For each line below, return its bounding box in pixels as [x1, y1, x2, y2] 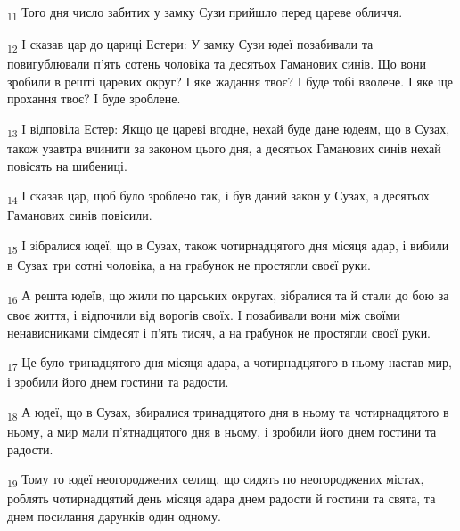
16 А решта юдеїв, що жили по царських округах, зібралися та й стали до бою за [7, 285, 449, 306]
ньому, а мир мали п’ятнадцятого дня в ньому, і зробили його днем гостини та [7, 421, 437, 440]
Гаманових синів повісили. [7, 206, 152, 225]
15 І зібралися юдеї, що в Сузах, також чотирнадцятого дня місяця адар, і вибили [7, 236, 449, 257]
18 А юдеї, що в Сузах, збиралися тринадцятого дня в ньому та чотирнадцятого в [7, 402, 449, 423]
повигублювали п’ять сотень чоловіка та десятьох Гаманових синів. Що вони [7, 54, 427, 73]
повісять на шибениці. [7, 156, 127, 175]
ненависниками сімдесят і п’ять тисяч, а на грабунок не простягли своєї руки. [7, 323, 431, 341]
